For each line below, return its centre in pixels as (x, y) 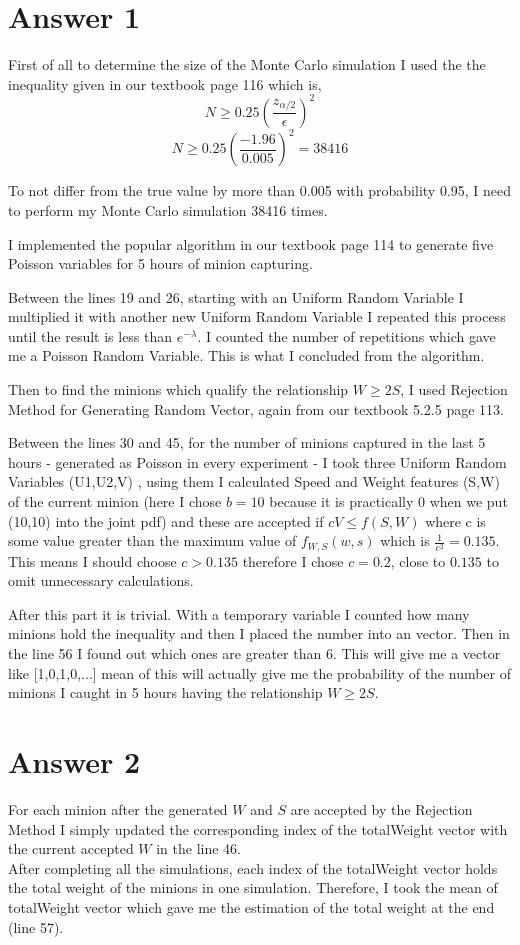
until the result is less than (90, 335)
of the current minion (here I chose (115, 501)
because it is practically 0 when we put (388, 501)
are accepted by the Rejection (381, 808)
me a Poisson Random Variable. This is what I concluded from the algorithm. (246, 355)
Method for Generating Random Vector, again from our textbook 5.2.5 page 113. (256, 408)
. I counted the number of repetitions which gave (346, 335)
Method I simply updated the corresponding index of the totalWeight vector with (258, 828)
